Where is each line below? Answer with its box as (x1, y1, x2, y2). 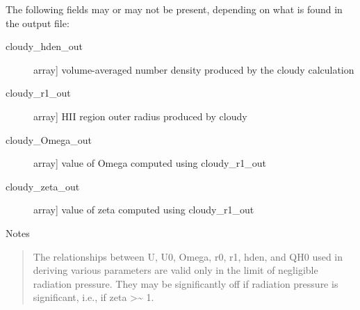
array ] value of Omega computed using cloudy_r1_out (33, 156, 267, 170)
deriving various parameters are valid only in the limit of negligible (33, 263, 318, 277)
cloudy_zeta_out (6, 179, 80, 193)
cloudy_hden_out (6, 39, 83, 54)
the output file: (6, 15, 69, 30)
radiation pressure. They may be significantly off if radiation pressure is (33, 276, 338, 291)
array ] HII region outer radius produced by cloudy (33, 108, 247, 123)
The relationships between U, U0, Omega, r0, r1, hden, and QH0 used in (33, 249, 343, 263)
